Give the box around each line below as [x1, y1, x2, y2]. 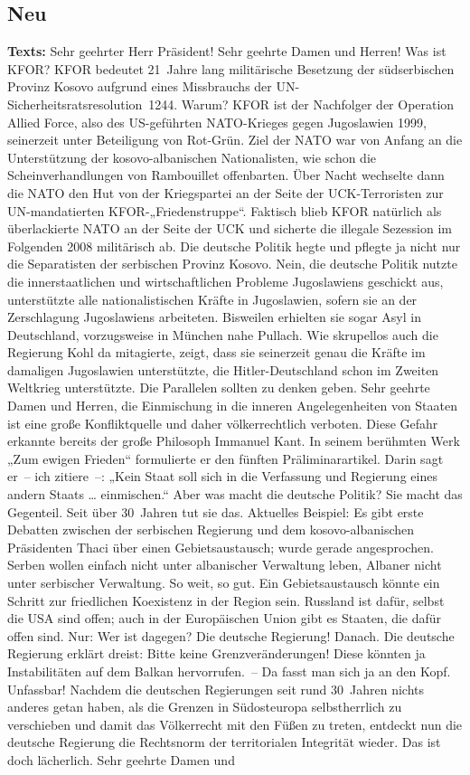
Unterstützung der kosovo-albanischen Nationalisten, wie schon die [7, 147, 377, 166]
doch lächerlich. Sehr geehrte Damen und [7, 750, 235, 769]
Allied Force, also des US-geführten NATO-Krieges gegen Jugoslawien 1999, [7, 112, 427, 131]
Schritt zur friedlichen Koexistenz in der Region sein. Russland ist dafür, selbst [7, 591, 445, 610]
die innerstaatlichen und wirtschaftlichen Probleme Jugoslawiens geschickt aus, [7, 271, 444, 290]
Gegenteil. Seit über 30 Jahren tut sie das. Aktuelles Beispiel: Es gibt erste [7, 502, 424, 521]
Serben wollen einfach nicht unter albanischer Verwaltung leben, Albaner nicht [7, 555, 442, 574]
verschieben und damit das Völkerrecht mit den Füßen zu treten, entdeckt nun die [7, 714, 463, 733]
